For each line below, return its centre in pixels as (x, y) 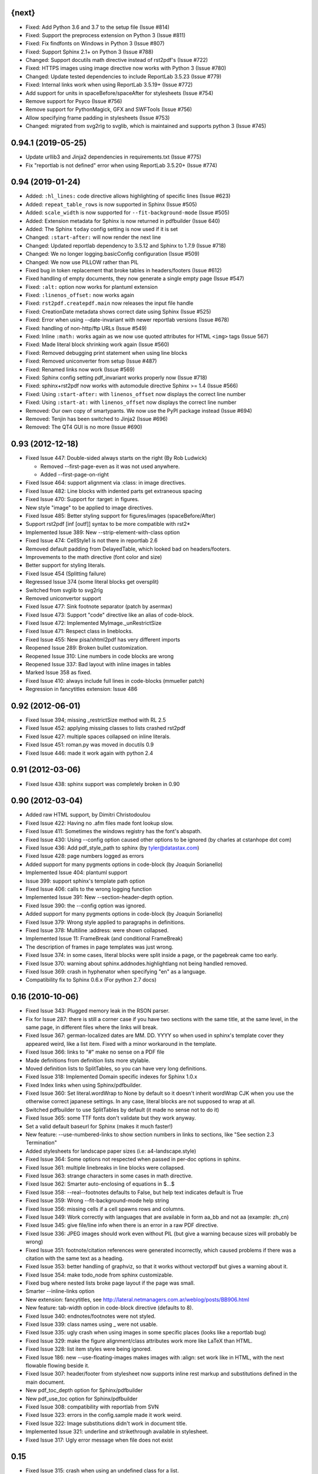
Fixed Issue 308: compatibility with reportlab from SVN (92, 1407)
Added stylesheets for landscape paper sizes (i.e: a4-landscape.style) (111, 1151)
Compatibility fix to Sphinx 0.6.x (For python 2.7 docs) (91, 980)
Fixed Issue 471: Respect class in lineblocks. (79, 631)
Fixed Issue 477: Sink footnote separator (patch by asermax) (99, 607)
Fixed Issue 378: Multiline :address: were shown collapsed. (97, 930)
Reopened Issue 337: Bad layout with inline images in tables (98, 664)
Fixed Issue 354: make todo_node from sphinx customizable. (100, 1275)
